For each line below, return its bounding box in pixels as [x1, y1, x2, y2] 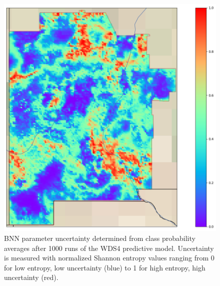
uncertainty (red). [4, 272, 58, 282]
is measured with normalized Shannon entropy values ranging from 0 [4, 252, 214, 263]
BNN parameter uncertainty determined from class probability [4, 232, 195, 243]
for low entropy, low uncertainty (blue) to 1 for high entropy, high [4, 262, 205, 272]
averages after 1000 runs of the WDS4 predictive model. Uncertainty [4, 242, 214, 253]
